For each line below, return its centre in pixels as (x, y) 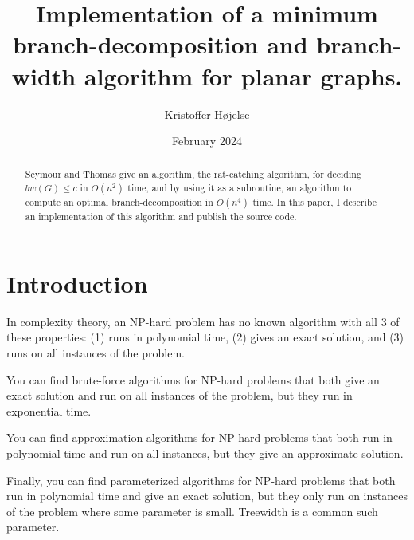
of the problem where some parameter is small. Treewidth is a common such (192, 511)
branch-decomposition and (160, 44)
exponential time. (49, 410)
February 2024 (207, 141)
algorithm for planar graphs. (243, 75)
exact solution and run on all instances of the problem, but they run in (180, 395)
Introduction (77, 283)
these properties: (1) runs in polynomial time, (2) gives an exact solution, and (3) (205, 337)
